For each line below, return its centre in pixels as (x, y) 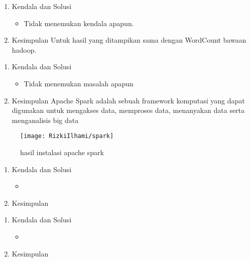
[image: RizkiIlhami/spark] (67, 136)
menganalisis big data (45, 120)
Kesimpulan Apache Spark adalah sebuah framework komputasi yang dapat (128, 100)
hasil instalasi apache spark (62, 152)
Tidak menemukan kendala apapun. (79, 23)
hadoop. (24, 49)
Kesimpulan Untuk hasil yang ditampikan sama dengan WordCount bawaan (129, 40)
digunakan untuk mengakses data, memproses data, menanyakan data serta (128, 110)
